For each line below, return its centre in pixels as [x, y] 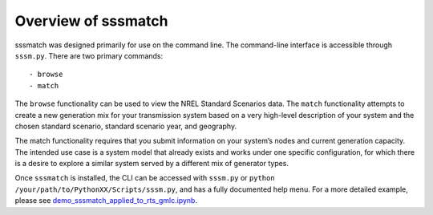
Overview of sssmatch [91, 21]
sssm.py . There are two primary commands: [89, 55]
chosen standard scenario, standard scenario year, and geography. [125, 126]
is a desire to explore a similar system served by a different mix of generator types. [152, 164]
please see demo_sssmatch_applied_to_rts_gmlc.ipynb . [106, 201]
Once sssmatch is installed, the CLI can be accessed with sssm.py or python [145, 178]
